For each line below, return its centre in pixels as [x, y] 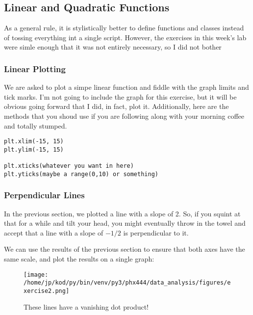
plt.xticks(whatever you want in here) [69, 166]
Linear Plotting [35, 68]
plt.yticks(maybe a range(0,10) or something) [81, 174]
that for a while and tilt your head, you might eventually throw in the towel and [125, 223]
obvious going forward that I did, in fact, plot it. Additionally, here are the [116, 106]
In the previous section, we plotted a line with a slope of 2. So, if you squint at [122, 213]
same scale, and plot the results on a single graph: [79, 259]
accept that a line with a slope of [54, 232]
